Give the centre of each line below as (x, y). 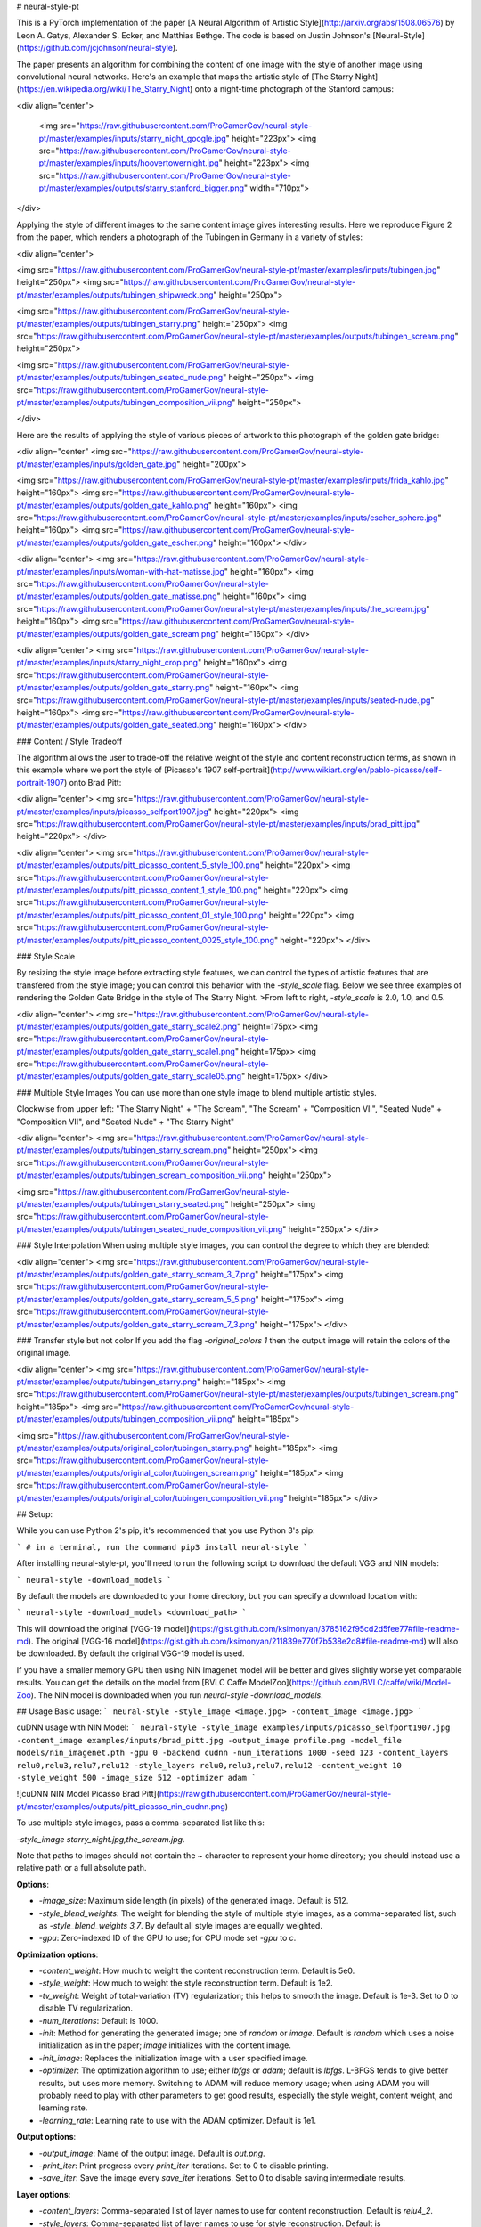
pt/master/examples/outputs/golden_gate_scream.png (116, 633)
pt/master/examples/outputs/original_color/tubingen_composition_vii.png (150, 1497)
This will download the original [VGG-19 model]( (104, 1628)
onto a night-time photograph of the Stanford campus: (294, 89)
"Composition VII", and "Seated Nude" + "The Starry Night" (126, 1122)
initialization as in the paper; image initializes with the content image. (165, 2045)
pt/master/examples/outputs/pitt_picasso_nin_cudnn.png (121, 1806)
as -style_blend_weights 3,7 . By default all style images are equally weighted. (180, 1925)
